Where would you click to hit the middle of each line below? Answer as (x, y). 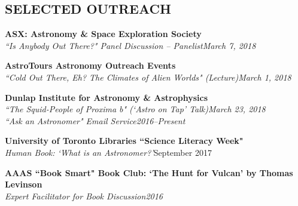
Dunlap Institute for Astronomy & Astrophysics (107, 97)
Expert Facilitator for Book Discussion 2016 (84, 196)
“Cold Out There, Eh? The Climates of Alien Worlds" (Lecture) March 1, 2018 (148, 77)
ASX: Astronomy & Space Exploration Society (103, 34)
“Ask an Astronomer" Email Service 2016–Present (95, 120)
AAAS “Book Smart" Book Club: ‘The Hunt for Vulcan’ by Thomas (149, 172)
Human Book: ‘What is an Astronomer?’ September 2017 (108, 152)
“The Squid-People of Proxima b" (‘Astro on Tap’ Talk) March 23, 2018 (135, 109)
